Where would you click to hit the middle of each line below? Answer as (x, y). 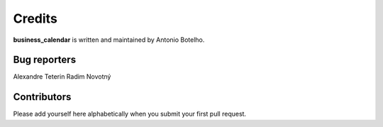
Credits (35, 18)
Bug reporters (45, 60)
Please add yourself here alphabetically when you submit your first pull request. (130, 114)
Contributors (42, 97)
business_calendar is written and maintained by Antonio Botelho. (109, 40)
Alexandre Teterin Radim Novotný (62, 77)
